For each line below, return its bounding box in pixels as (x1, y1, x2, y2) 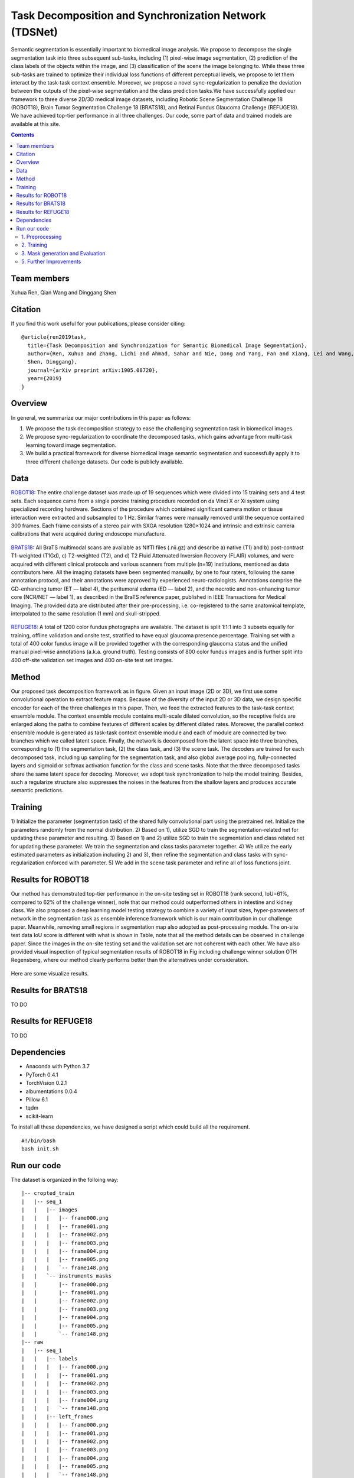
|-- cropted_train (21, 1190, 75, 1197)
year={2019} (27, 375, 62, 382)
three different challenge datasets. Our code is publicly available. (25, 458, 184, 465)
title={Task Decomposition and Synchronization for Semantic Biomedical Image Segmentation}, (27, 342, 308, 349)
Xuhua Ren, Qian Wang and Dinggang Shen (11, 289, 117, 296)
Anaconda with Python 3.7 (25, 1063, 90, 1070)
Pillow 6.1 (25, 1096, 48, 1103)
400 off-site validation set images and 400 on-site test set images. (11, 656, 173, 663)
